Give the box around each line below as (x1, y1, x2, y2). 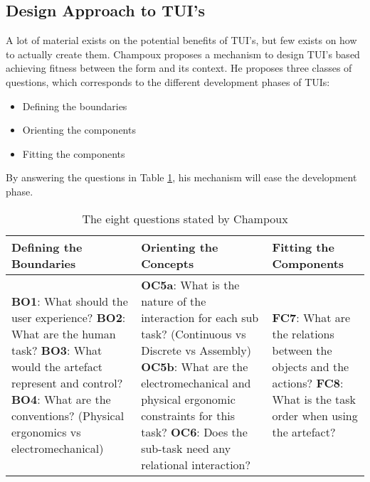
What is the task (272, 390, 356, 407)
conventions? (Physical (11, 407, 125, 424)
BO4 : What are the (11, 390, 111, 407)
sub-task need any (141, 439, 231, 456)
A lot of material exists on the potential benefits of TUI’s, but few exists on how (6, 33, 357, 48)
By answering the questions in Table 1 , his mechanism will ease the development (6, 170, 357, 185)
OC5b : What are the (141, 358, 248, 375)
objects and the (272, 358, 349, 375)
